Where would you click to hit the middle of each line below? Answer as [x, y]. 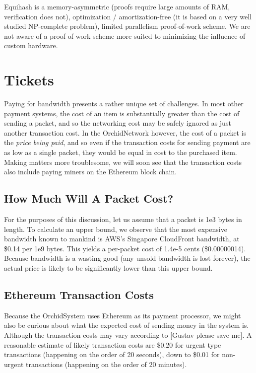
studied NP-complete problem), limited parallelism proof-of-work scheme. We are [127, 26]
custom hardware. [31, 45]
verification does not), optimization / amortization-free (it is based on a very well [128, 16]
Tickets [29, 80]
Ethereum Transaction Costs [79, 295]
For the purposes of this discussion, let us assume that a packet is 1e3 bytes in [123, 219]
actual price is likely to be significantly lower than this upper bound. [108, 268]
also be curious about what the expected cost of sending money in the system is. [127, 325]
